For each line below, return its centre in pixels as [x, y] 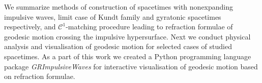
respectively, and [30, 27]
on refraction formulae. [40, 76]
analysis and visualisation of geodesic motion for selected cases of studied [118, 46]
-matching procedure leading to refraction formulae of [149, 27]
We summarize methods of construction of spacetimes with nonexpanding [119, 7]
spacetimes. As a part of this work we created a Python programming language [128, 56]
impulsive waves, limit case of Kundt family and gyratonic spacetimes [113, 16]
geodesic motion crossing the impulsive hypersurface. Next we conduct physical [127, 36]
